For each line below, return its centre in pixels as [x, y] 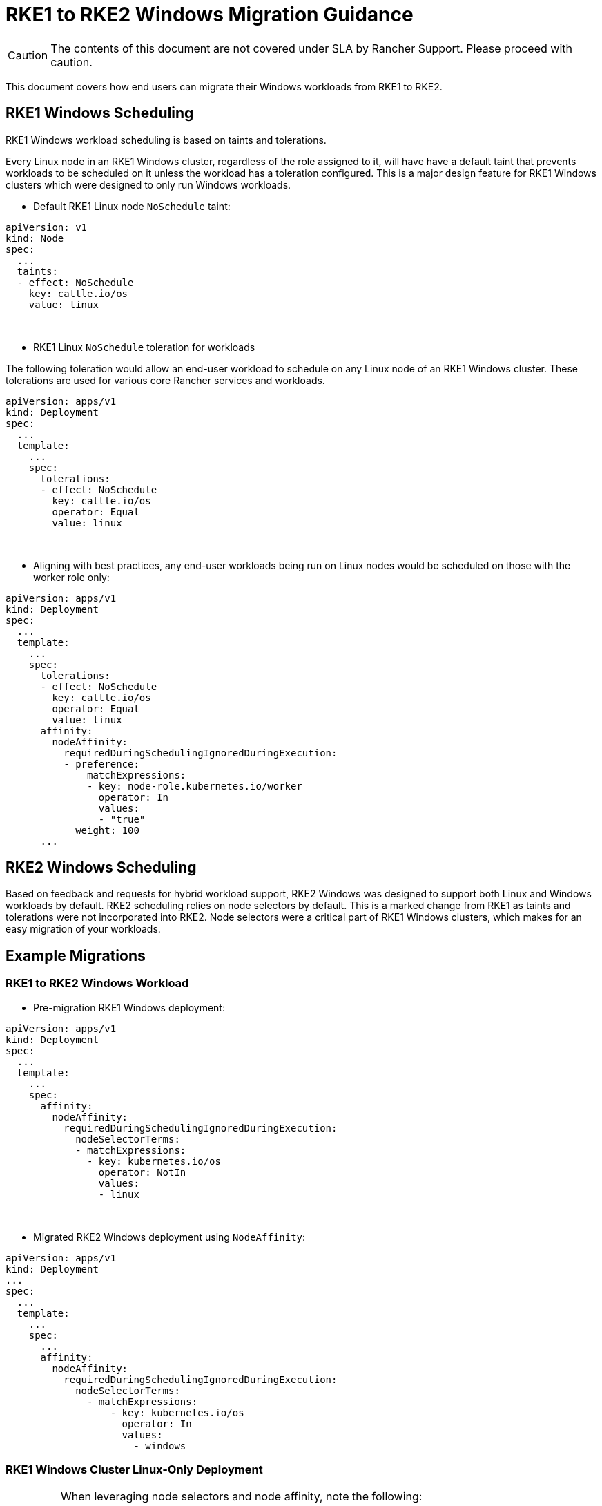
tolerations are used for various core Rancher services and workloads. [165, 380]
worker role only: [71, 577]
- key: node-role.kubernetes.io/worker [195, 786]
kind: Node [35, 238]
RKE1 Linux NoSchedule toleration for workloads [144, 347]
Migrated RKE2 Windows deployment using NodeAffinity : [169, 1237]
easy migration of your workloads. [83, 929]
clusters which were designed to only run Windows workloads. [148, 184]
